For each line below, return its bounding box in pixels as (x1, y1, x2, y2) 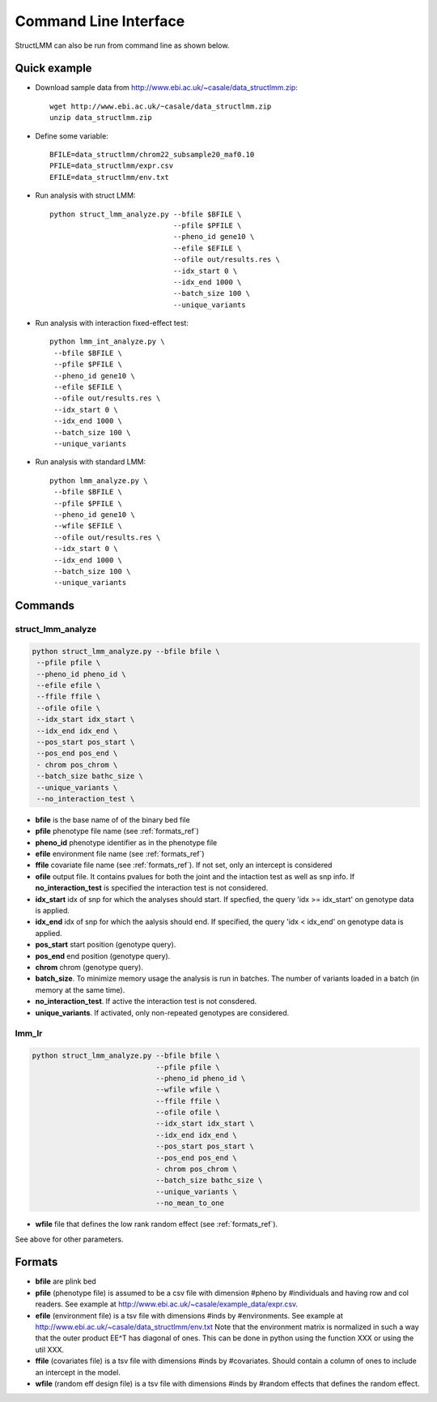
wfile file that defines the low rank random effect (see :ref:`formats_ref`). (35, 1220, 278, 1229)
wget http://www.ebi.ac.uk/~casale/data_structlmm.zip (49, 101, 272, 111)
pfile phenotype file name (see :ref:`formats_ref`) (35, 827, 200, 836)
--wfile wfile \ (155, 1085, 220, 1094)
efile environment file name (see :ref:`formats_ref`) (35, 849, 206, 859)
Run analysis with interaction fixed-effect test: (35, 318, 189, 328)
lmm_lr (15, 1028, 43, 1039)
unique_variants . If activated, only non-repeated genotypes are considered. (35, 1007, 290, 1017)
